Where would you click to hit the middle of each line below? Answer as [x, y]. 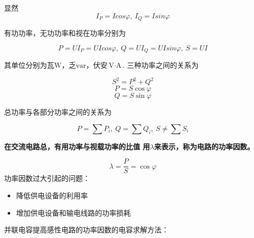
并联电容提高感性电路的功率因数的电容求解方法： [86, 230]
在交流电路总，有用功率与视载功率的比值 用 [77, 146]
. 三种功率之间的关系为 [160, 65]
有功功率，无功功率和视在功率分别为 [65, 33]
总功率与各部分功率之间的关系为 [58, 112]
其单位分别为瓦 [29, 65]
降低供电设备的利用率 [52, 195]
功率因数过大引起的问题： [47, 178]
